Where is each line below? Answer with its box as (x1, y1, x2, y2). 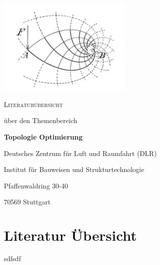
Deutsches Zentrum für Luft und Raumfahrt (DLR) (4, 148, 157, 158)
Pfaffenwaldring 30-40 (4, 180, 68, 190)
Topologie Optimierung (4, 132, 83, 142)
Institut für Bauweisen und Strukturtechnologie (4, 164, 145, 174)
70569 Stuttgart (4, 197, 51, 207)
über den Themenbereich (4, 115, 77, 125)
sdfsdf (4, 253, 21, 264)
